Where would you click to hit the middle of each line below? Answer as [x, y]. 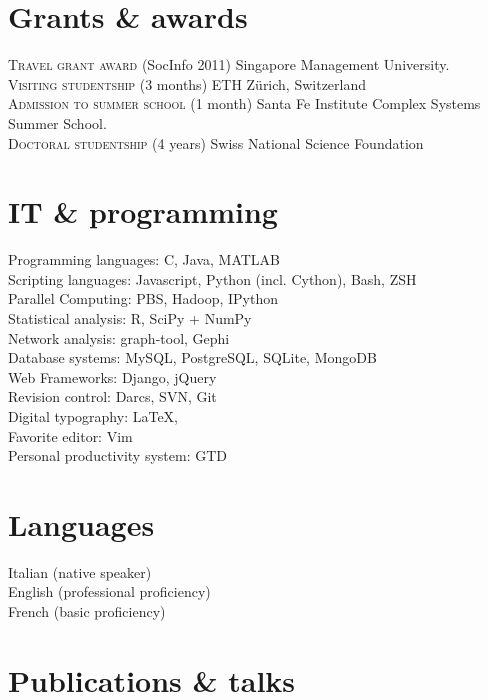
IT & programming [143, 211]
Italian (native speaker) [80, 571]
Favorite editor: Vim [70, 435]
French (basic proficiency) [87, 611]
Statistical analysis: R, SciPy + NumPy [130, 318]
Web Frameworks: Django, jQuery [112, 376]
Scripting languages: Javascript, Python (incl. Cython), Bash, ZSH [212, 278]
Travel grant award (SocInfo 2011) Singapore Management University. [229, 64]
